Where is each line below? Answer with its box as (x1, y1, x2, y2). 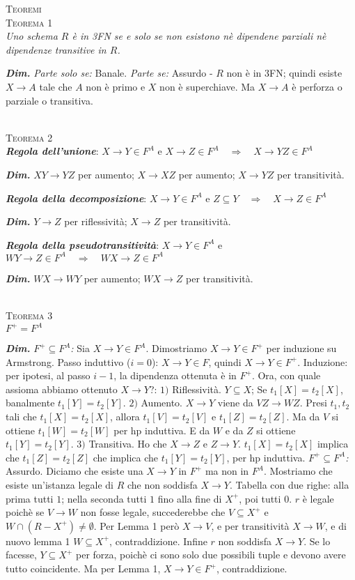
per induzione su (266, 341, 337, 356)
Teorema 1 (6, 15, 53, 29)
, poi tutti (239, 491, 281, 505)
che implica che (93, 450, 159, 464)
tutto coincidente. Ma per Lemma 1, (6, 561, 161, 575)
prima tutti (6, 491, 54, 505)
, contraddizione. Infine (109, 533, 207, 548)
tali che (6, 409, 37, 424)
